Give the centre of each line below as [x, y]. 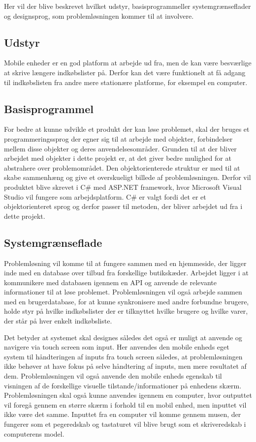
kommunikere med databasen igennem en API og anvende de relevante [110, 282]
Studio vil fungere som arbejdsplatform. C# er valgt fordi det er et [105, 196]
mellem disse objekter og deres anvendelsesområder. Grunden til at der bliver [120, 148]
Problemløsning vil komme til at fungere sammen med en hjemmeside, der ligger [125, 263]
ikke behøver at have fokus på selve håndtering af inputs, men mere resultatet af [125, 366]
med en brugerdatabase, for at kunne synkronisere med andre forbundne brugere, [127, 301]
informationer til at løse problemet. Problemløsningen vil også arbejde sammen [123, 292]
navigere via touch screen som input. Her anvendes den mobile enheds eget [117, 347]
